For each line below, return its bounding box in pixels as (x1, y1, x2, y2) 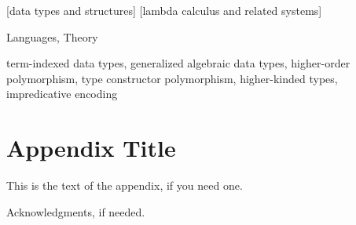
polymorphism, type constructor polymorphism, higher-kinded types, (6, 70, 338, 86)
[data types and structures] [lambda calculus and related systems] (6, 2, 322, 18)
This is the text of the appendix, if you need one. (6, 177, 243, 194)
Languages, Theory (6, 28, 98, 45)
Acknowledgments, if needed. (6, 203, 145, 220)
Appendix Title (6, 132, 176, 164)
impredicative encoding (6, 85, 118, 102)
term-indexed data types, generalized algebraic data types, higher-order (6, 55, 350, 71)
